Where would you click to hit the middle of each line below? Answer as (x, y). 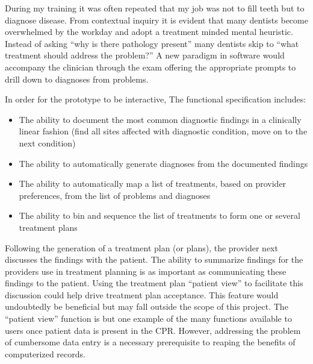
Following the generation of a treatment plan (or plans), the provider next (141, 247)
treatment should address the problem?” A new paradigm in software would (145, 55)
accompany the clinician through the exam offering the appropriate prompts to (150, 67)
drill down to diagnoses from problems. (77, 79)
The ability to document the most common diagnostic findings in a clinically (160, 119)
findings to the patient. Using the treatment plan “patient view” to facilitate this (154, 283)
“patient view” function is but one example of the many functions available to (148, 318)
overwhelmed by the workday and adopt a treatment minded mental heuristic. (149, 32)
